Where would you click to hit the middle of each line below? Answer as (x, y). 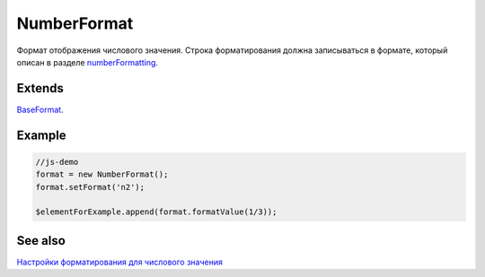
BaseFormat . (40, 109)
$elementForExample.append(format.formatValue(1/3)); (156, 212)
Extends (40, 88)
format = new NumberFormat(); (102, 174)
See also (41, 241)
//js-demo (57, 162)
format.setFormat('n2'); (90, 187)
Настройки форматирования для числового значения (120, 262)
